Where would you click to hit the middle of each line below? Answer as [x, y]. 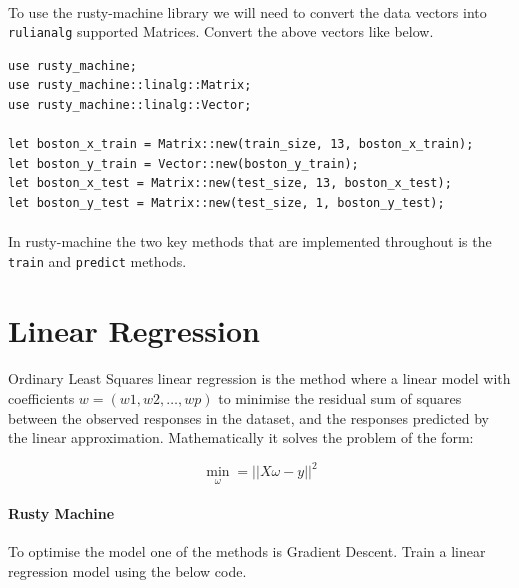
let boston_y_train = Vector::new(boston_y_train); [183, 163]
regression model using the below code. [127, 570]
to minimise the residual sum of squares [340, 398]
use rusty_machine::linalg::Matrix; [130, 85]
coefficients [41, 398]
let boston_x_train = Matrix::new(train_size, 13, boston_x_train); [241, 144]
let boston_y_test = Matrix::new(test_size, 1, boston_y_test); [226, 203]
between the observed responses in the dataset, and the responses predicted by [249, 417]
